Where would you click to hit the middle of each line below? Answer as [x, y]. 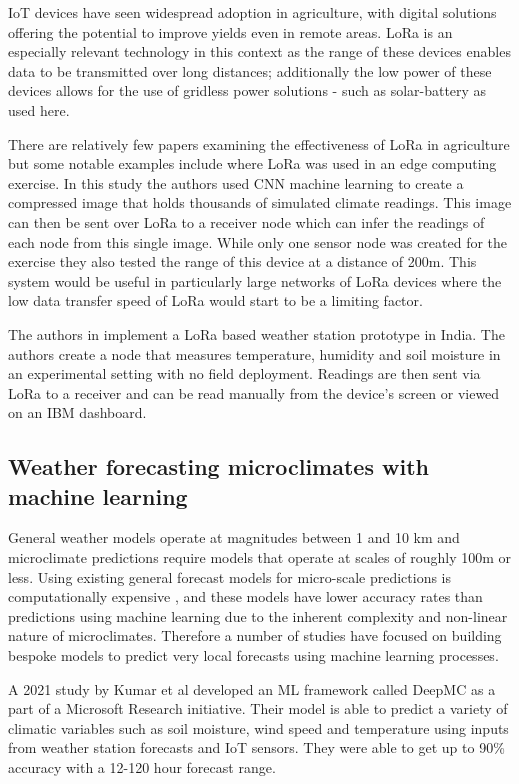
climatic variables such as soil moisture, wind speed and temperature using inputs [258, 727]
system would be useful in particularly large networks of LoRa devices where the [255, 280]
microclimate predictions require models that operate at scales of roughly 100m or [260, 557]
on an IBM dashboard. [77, 412]
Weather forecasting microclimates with [218, 466]
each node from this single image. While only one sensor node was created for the [258, 241]
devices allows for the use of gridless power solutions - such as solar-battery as [247, 90]
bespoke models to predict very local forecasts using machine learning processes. [253, 655]
